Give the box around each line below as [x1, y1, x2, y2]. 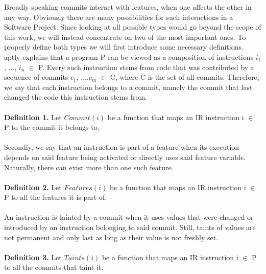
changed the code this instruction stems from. [4, 92, 147, 102]
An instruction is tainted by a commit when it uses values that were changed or [4, 212, 254, 222]
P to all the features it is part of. [4, 192, 107, 202]
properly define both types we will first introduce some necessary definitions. [4, 41, 244, 52]
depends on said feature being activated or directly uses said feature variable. [4, 151, 246, 162]
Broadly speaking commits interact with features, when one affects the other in [4, 2, 252, 12]
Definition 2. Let [4, 181, 62, 192]
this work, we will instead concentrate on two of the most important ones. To [4, 31, 246, 42]
